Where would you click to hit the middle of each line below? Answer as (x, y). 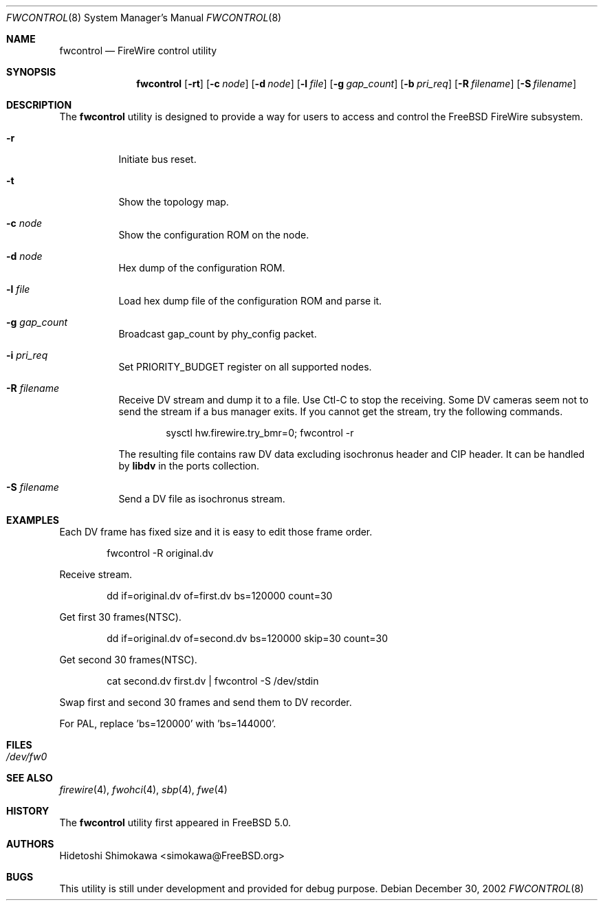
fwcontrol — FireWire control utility (138, 51)
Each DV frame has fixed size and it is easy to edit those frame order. (216, 532)
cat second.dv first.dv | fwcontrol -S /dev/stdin (213, 681)
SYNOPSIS (31, 72)
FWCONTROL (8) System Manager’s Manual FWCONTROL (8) (144, 18)
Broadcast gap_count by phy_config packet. (218, 334)
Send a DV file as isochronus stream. (202, 499)
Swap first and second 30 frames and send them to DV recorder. (206, 702)
